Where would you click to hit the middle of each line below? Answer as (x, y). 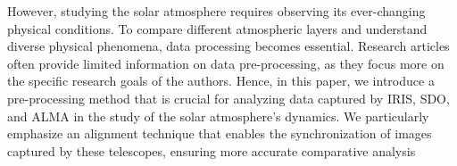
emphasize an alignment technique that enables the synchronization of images (220, 133)
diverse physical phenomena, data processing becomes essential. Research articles (228, 46)
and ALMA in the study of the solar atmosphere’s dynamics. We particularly (218, 116)
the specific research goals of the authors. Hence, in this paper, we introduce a (221, 81)
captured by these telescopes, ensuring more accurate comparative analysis (212, 150)
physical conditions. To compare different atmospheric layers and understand (217, 28)
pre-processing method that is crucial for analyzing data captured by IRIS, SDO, (228, 98)
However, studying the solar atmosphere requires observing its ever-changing (216, 11)
